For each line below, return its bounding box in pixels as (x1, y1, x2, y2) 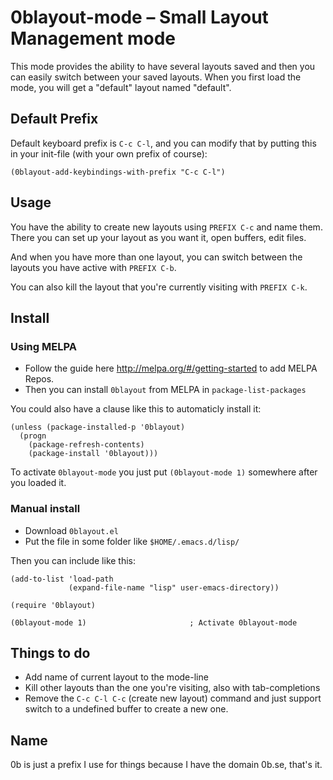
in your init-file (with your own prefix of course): (10, 147, 208, 160)
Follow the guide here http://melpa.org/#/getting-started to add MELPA (24, 362, 318, 375)
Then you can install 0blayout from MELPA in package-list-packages (24, 384, 307, 396)
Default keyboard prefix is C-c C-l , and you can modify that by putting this (10, 137, 317, 149)
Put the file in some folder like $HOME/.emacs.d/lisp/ (24, 535, 240, 547)
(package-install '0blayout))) (28, 449, 159, 459)
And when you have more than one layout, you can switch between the (10, 251, 303, 263)
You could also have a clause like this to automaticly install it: (10, 403, 262, 415)
